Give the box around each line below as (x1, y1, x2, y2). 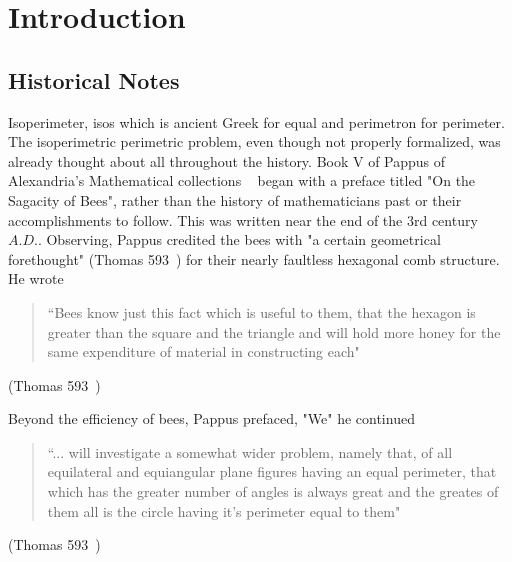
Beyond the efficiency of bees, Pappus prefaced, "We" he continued (8, 408, 415, 429)
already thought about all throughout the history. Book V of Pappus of (8, 150, 446, 171)
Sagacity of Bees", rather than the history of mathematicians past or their (8, 189, 462, 210)
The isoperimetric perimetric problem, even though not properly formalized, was (8, 131, 501, 152)
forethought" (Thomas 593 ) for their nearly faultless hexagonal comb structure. (8, 248, 500, 269)
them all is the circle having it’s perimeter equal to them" (47, 500, 401, 521)
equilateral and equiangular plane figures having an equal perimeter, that (47, 461, 497, 482)
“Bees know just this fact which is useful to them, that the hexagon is (47, 301, 476, 322)
